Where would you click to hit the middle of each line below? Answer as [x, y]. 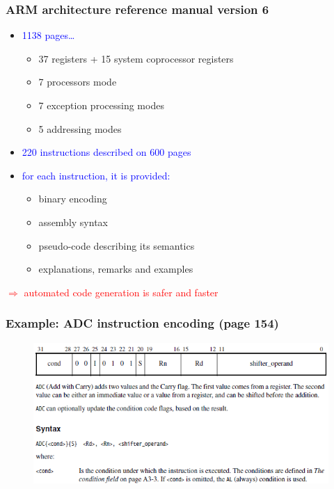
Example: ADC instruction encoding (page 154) [142, 323]
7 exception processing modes [101, 105]
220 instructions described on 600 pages [106, 152]
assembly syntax [73, 222]
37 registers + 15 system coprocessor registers [136, 58]
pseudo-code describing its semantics [117, 245]
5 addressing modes [80, 128]
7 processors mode [78, 82]
